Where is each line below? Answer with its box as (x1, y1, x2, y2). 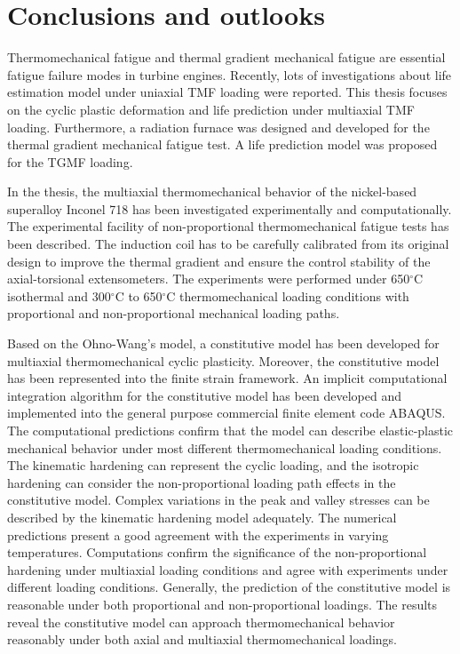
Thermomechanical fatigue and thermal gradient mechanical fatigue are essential (7, 48, 446, 67)
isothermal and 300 (7, 286, 111, 305)
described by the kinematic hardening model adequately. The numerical (7, 507, 397, 526)
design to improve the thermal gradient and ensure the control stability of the (7, 251, 431, 270)
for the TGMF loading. (7, 152, 133, 171)
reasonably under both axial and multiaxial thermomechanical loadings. (7, 630, 397, 649)
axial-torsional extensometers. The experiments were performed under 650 (7, 269, 410, 288)
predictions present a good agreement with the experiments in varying (7, 525, 389, 544)
